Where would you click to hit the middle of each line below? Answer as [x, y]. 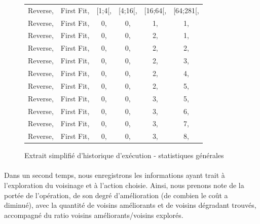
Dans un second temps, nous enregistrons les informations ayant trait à [115, 175]
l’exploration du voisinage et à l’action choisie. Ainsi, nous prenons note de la [124, 185]
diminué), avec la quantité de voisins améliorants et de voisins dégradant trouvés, [130, 205]
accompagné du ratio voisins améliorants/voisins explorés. [94, 215]
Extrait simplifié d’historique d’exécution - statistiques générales [124, 155]
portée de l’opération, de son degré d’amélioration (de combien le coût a [116, 195]
